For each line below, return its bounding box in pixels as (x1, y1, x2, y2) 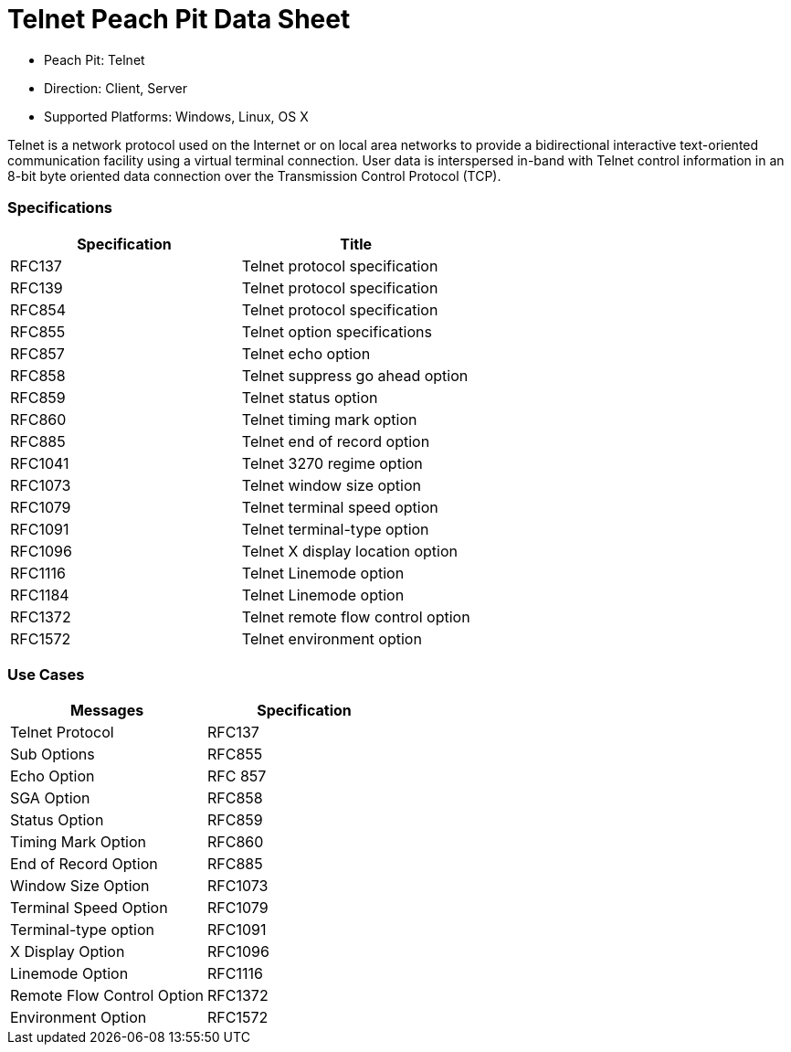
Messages (69, 701, 144, 720)
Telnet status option (241, 388, 378, 407)
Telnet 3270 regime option (241, 453, 423, 473)
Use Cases (7, 664, 85, 684)
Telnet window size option (241, 475, 422, 494)
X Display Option (10, 942, 125, 962)
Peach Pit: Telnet (44, 51, 145, 68)
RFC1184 (10, 585, 69, 604)
